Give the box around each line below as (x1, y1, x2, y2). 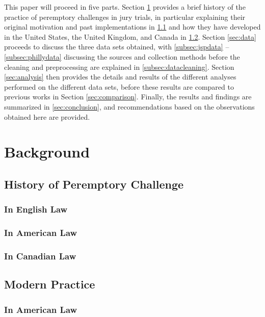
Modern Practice (4, 276, 95, 292)
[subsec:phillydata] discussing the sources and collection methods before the (4, 51, 240, 62)
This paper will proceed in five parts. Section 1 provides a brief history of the (4, 2, 246, 12)
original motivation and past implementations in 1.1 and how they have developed (4, 21, 261, 32)
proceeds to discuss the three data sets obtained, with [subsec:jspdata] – (4, 41, 229, 52)
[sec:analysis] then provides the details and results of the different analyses (4, 71, 236, 82)
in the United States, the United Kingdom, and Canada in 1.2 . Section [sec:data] (4, 31, 256, 42)
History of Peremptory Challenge (4, 176, 184, 192)
